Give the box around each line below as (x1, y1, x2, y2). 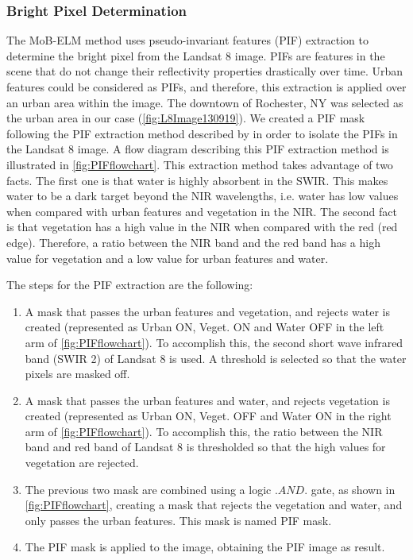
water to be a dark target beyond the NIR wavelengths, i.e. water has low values (6, 187, 399, 204)
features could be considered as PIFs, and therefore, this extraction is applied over (6, 79, 407, 95)
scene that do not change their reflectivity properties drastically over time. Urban (6, 63, 403, 79)
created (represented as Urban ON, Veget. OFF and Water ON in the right (25, 407, 392, 424)
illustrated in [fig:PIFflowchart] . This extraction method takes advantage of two (6, 156, 393, 172)
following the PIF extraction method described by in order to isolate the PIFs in (6, 125, 398, 141)
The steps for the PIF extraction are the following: (6, 276, 253, 293)
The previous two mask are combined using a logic (25, 481, 272, 497)
